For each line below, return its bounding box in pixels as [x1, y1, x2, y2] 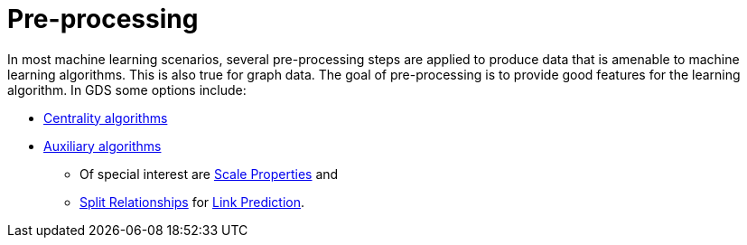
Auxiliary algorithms [43, 137, 162, 154]
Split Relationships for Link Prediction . [79, 193, 305, 210]
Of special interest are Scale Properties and [79, 165, 339, 182]
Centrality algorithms [43, 109, 168, 126]
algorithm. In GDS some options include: [7, 81, 247, 98]
